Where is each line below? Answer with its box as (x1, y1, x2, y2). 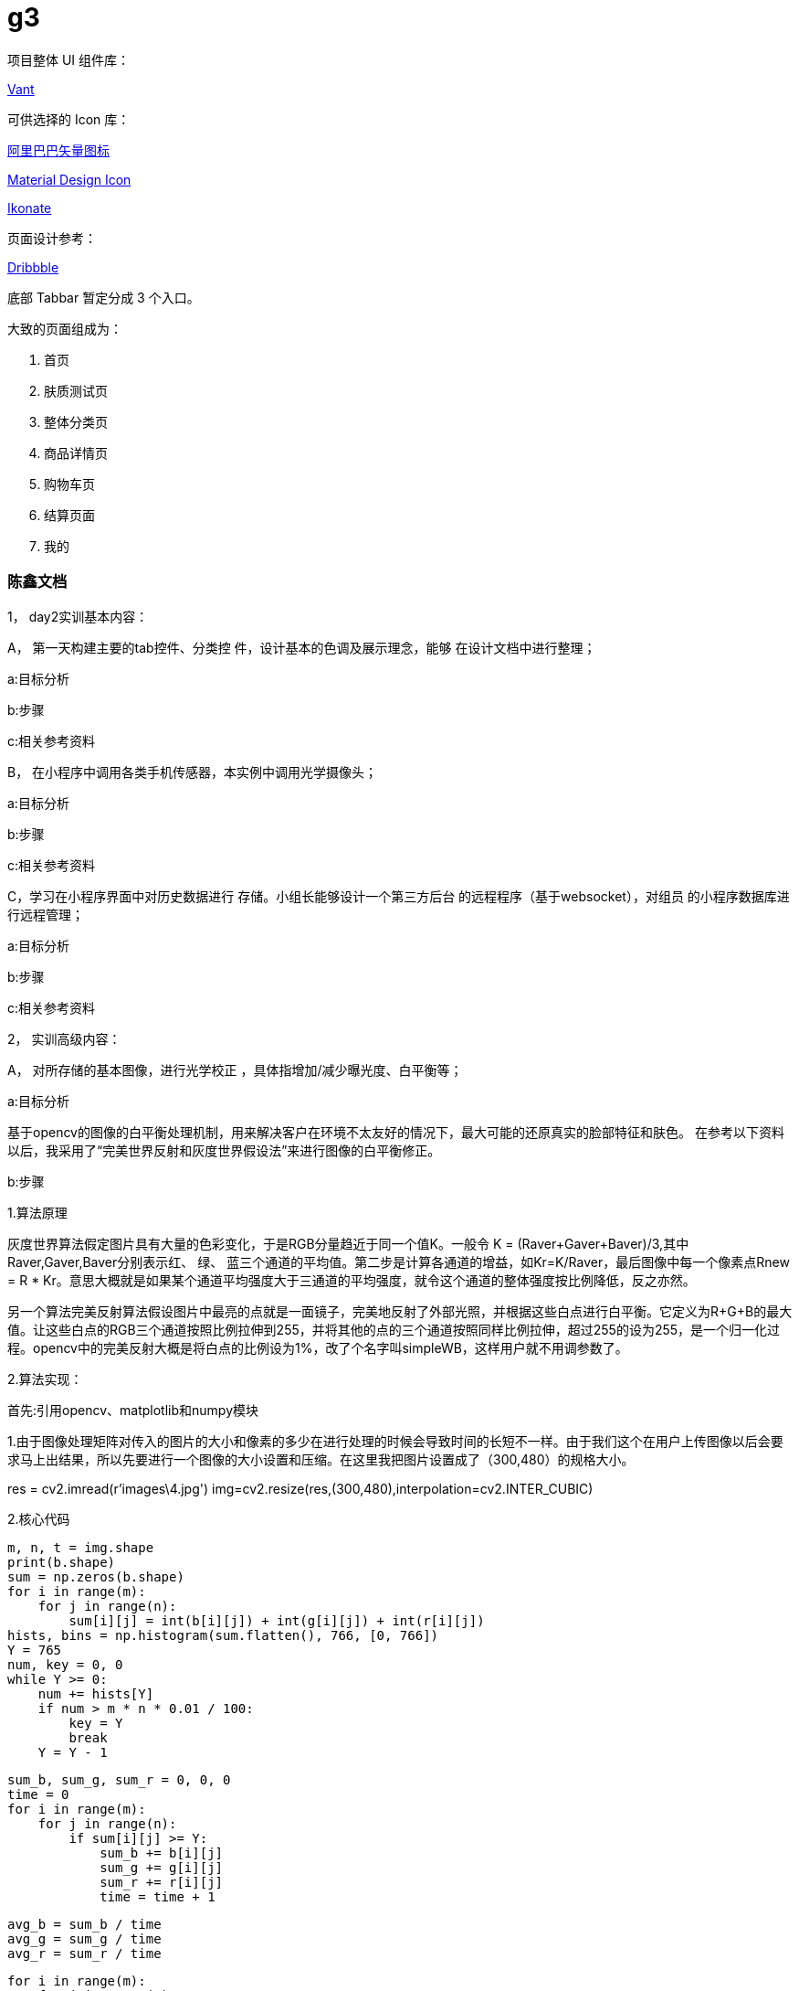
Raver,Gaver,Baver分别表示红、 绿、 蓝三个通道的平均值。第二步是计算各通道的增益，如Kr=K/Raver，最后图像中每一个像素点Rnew (7, 1253, 790, 1270)
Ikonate (7, 199, 52, 216)
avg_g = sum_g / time (7, 1931, 162, 1946)
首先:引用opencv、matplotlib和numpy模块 (7, 1401, 259, 1418)
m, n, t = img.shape (7, 1539, 154, 1555)
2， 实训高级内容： (7, 1030, 121, 1047)
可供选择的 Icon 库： (7, 111, 131, 127)
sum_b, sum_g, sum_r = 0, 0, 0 (7, 1772, 231, 1787)
